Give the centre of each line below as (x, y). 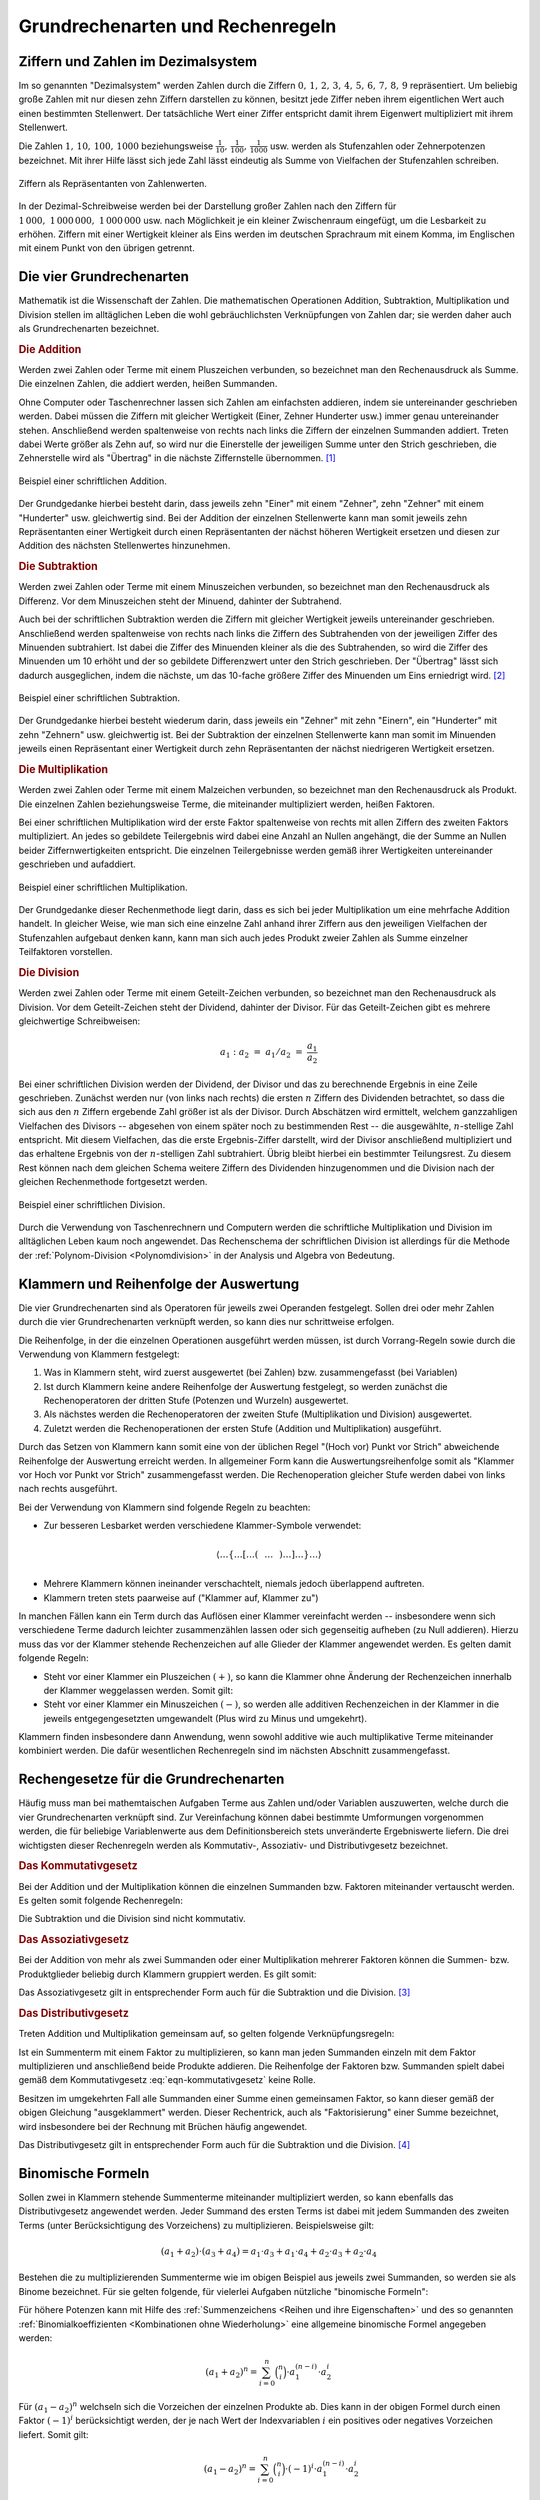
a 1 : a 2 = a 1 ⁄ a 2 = (262, 1053)
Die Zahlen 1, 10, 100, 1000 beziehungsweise (116, 146)
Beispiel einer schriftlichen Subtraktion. (99, 698)
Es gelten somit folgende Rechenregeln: (101, 1900)
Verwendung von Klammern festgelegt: (99, 1354)
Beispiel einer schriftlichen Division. (92, 1204)
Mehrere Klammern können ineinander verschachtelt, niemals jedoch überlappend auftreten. (234, 1584)
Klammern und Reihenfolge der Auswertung (159, 1283)
